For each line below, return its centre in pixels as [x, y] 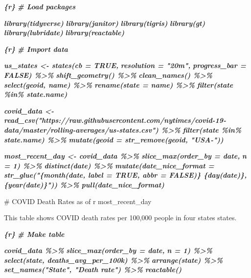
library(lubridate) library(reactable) [64, 33]
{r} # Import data [36, 49]
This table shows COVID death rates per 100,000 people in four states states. [120, 218]
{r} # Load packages [40, 6]
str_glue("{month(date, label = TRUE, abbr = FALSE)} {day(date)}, [125, 175]
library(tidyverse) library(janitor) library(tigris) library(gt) [105, 23]
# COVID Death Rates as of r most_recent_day [78, 201]
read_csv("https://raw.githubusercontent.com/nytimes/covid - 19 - [115, 120]
